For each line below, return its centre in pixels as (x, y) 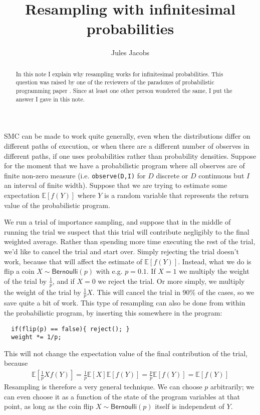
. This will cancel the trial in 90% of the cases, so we (173, 292)
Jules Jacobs (130, 53)
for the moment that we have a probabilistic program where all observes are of (124, 166)
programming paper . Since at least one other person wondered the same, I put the (124, 91)
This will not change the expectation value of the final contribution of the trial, (126, 353)
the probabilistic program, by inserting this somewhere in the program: (113, 312)
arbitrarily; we (232, 387)
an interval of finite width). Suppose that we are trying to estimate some (116, 185)
